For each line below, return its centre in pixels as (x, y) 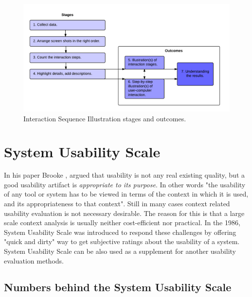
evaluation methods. (34, 260)
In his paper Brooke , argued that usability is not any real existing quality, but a (124, 175)
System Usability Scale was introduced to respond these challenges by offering (120, 232)
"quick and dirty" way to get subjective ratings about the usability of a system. (122, 241)
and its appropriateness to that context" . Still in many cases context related (117, 204)
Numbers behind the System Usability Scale (118, 287)
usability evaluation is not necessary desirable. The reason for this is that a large (124, 213)
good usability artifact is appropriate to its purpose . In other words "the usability (125, 184)
